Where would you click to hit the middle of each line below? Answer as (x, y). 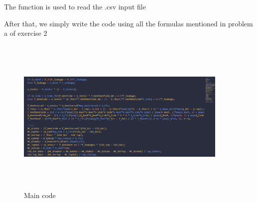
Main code (40, 195)
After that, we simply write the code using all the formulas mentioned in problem (128, 23)
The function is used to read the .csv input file (75, 6)
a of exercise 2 (26, 33)
